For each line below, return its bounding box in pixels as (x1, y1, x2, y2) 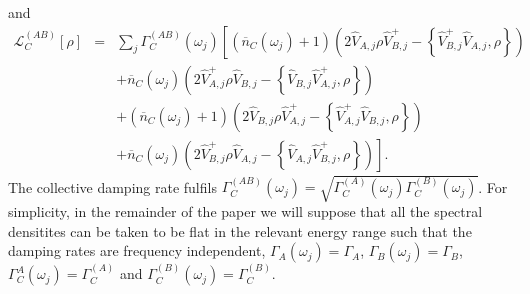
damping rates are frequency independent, (8, 240, 266, 261)
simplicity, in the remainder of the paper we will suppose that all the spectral (8, 201, 483, 222)
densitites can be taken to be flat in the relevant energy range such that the (8, 220, 472, 241)
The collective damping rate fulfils (8, 176, 217, 197)
